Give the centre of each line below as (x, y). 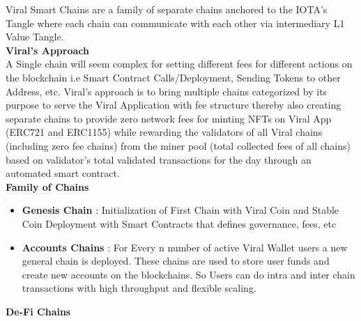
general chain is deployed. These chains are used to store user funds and (176, 261)
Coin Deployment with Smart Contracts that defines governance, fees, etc (179, 223)
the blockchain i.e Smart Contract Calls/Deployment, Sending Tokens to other (173, 77)
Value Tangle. (35, 37)
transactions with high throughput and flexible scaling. (139, 288)
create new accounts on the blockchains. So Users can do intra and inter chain (189, 274)
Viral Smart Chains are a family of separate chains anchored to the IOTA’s (167, 9)
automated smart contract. (63, 173)
